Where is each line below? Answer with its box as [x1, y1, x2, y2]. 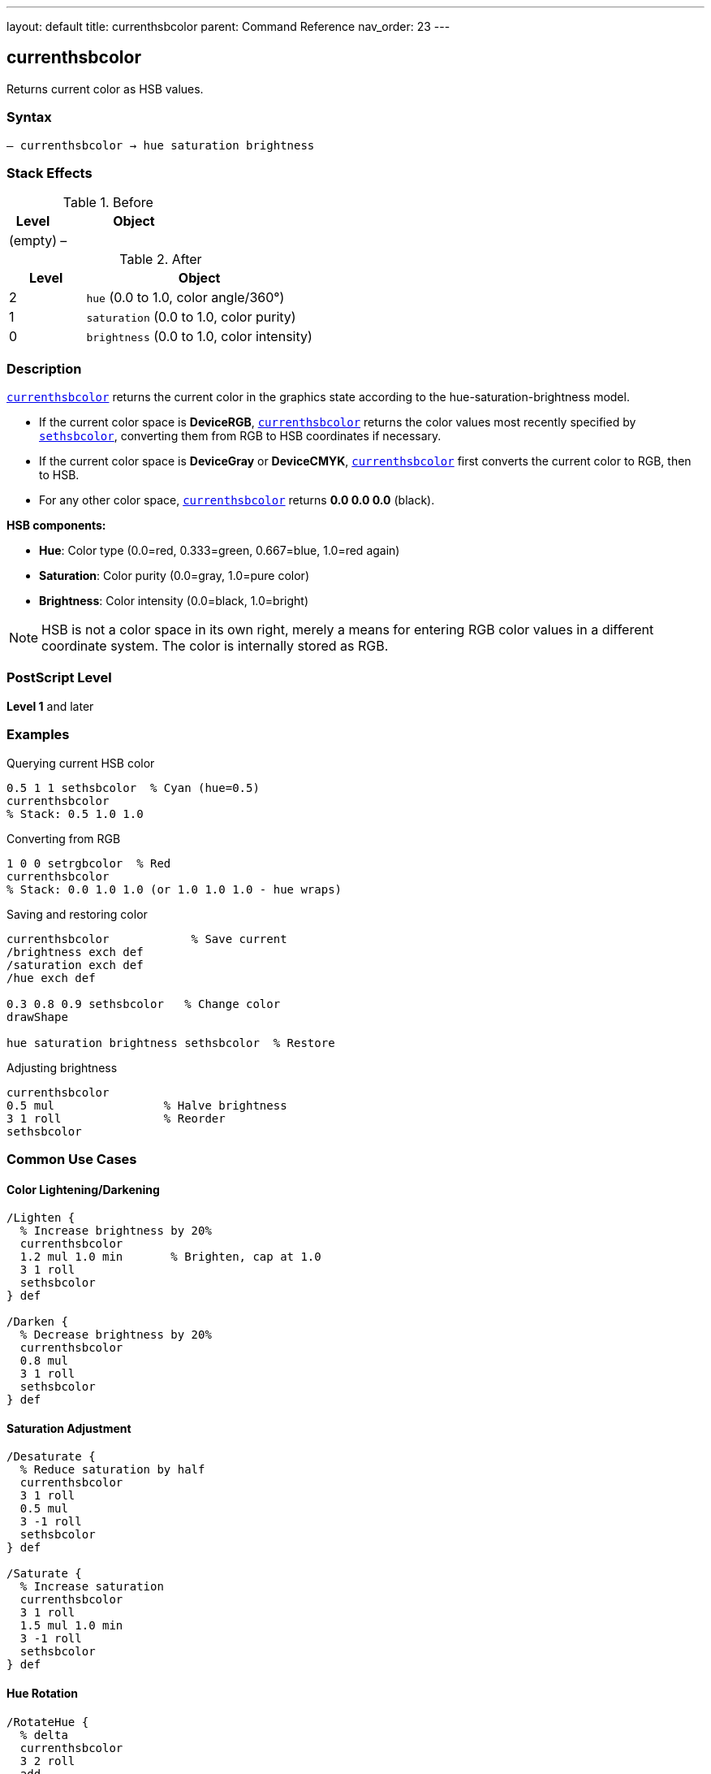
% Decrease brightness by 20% [19, 1328, 212, 1342]
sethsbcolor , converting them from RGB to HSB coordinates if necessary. [39, 429, 442, 443]
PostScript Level [6, 669, 112, 686]
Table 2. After [119, 251, 202, 268]
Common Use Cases [6, 1150, 137, 1167]
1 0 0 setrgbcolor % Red [6, 856, 171, 870]
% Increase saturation [19, 1580, 164, 1594]
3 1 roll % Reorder [6, 1111, 226, 1125]
